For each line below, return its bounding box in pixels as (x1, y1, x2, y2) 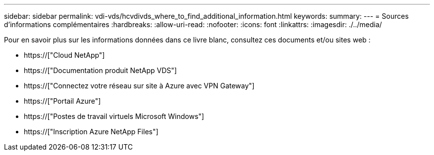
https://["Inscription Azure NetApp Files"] (24, 127, 159, 136)
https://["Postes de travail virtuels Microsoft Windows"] (24, 112, 204, 120)
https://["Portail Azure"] (24, 97, 101, 105)
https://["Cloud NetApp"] (24, 51, 105, 59)
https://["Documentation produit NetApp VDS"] (24, 66, 177, 75)
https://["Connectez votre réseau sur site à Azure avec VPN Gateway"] (24, 81, 255, 90)
